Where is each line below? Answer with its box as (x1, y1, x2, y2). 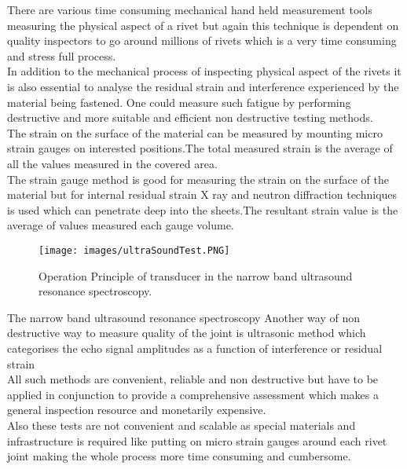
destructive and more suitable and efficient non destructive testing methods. (7, 109, 373, 126)
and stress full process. (7, 47, 116, 64)
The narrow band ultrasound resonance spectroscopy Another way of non (7, 309, 360, 325)
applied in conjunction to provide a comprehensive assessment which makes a (7, 386, 379, 402)
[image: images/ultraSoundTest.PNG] (38, 244, 230, 256)
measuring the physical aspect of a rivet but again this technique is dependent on (7, 16, 399, 33)
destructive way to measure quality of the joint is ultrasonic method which (7, 324, 366, 341)
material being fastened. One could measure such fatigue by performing (7, 93, 351, 110)
